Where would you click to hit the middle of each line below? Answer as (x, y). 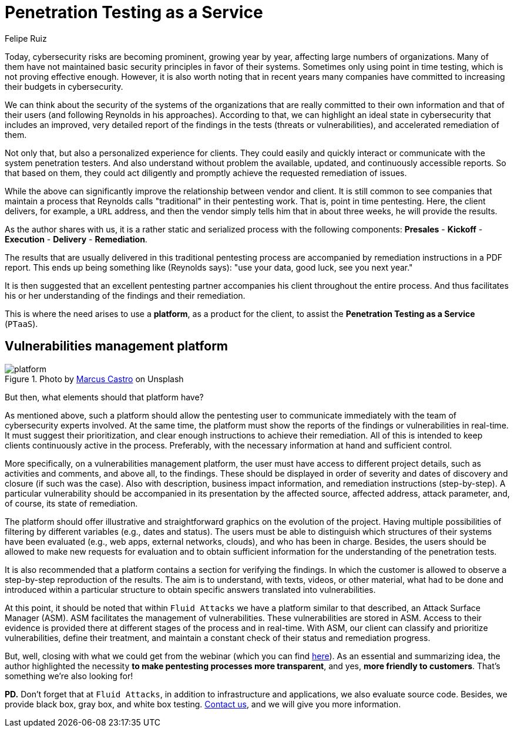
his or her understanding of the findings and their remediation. (125, 295)
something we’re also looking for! (69, 676)
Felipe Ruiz (26, 38)
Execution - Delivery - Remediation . (76, 239)
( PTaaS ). (21, 323)
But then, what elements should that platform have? (104, 397)
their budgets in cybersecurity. (64, 86)
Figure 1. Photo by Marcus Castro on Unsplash (94, 379)
